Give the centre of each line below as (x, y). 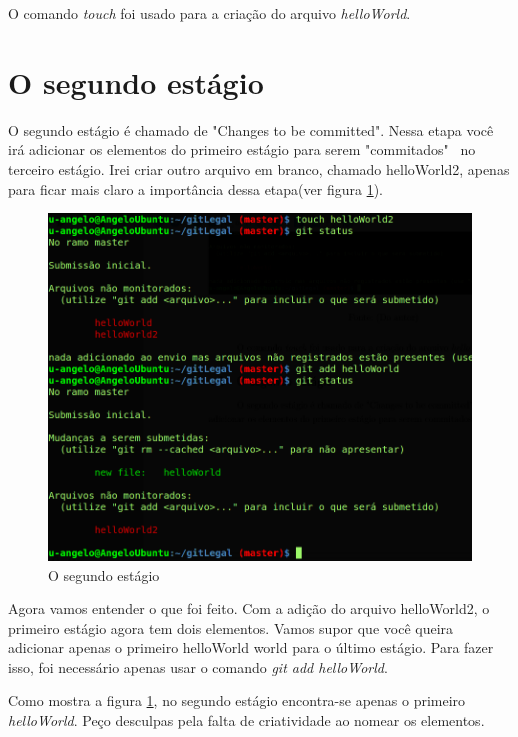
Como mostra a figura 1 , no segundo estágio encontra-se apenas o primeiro (237, 700)
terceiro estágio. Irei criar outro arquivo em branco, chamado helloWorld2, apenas (259, 168)
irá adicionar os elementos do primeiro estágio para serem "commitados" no (242, 149)
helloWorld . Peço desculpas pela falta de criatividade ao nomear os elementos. (246, 720)
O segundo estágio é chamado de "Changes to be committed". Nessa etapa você (251, 129)
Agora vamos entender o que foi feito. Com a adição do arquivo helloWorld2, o (249, 608)
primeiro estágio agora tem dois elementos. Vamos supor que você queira (231, 627)
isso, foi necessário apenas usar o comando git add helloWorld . (198, 666)
